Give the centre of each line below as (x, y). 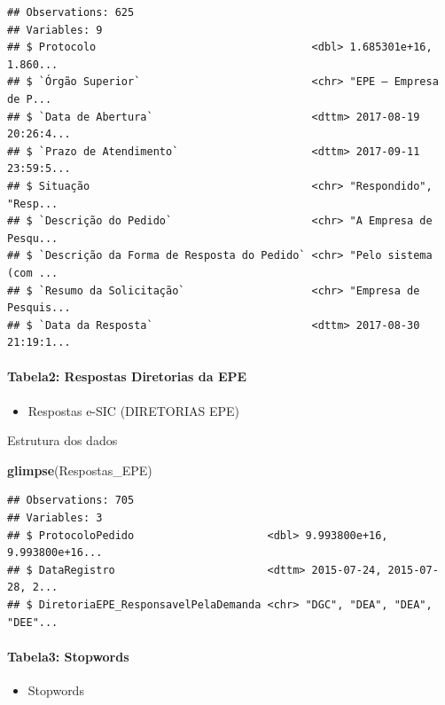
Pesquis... (39, 308)
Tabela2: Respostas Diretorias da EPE (127, 376)
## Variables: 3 (55, 518)
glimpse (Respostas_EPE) (80, 470)
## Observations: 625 (71, 12)
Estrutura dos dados (62, 440)
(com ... (33, 273)
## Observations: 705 (71, 501)
